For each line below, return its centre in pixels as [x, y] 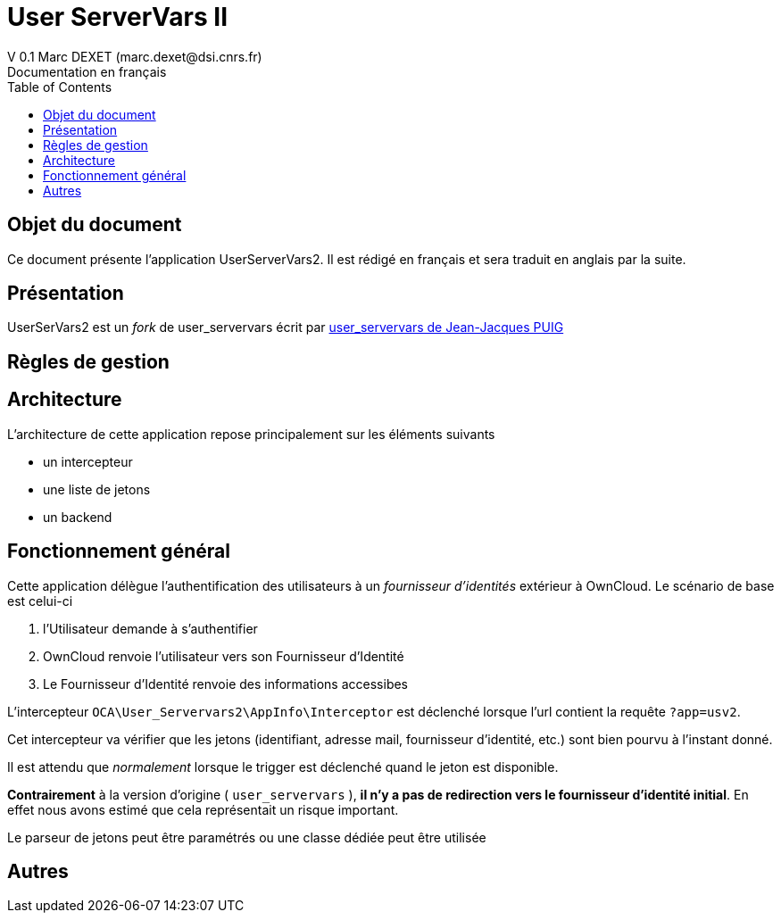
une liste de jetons [97, 489]
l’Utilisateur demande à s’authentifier [150, 628]
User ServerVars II [118, 17]
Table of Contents [60, 87]
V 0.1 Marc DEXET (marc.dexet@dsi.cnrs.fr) [135, 56]
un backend [78, 517]
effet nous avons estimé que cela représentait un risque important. [203, 809]
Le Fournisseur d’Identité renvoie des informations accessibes [226, 684]
